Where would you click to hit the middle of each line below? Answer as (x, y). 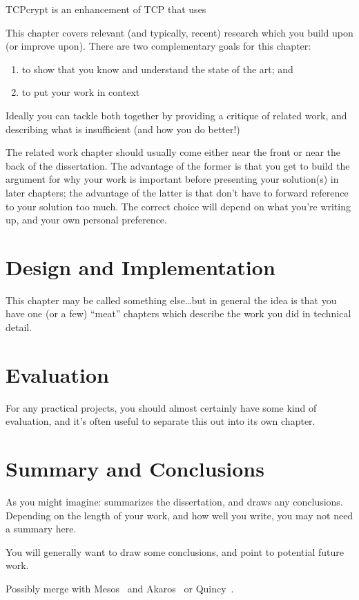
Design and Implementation (140, 267)
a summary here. (41, 529)
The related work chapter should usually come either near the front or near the (173, 152)
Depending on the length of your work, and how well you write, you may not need (179, 515)
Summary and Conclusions (135, 469)
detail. (19, 327)
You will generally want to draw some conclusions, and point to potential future (175, 551)
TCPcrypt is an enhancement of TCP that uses (106, 9)
